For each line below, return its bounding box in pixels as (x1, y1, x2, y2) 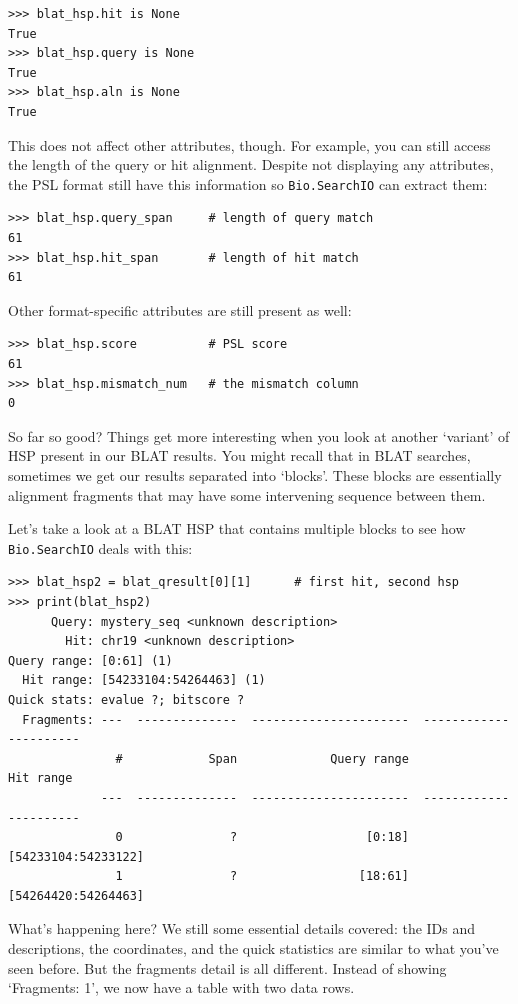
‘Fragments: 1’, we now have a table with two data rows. (8, 977, 355, 998)
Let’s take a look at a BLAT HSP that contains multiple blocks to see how (8, 518, 466, 539)
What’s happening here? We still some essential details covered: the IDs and (8, 918, 476, 939)
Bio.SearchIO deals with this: (8, 537, 193, 558)
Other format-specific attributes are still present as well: (8, 299, 352, 320)
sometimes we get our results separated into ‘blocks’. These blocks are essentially (8, 464, 502, 485)
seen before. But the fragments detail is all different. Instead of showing (8, 957, 447, 978)
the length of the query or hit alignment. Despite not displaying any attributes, (8, 154, 494, 175)
